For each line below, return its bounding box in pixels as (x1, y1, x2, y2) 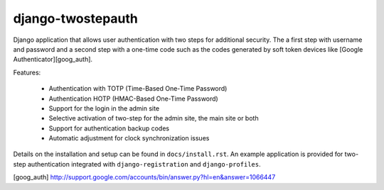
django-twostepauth (13, 11, 138, 26)
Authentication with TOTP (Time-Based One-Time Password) (48, 84, 228, 93)
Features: (13, 68, 41, 77)
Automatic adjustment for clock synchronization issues (48, 134, 210, 142)
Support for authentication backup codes (48, 124, 170, 133)
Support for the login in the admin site (48, 104, 160, 113)
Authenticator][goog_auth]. (13, 55, 92, 64)
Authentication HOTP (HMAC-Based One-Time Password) (48, 94, 218, 103)
